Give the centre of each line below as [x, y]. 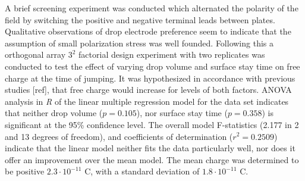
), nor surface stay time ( [182, 113]
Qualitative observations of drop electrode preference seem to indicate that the [148, 31]
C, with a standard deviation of [142, 171]
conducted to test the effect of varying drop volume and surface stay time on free [152, 66]
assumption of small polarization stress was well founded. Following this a [139, 43]
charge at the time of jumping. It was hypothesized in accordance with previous [150, 78]
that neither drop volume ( [54, 113]
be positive [25, 171]
